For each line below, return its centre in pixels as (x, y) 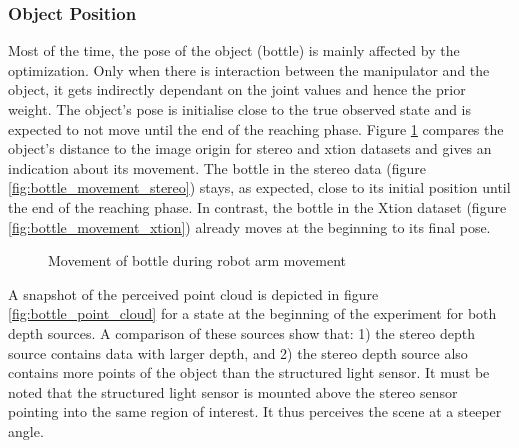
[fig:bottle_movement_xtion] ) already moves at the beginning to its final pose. (249, 226)
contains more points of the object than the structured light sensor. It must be (249, 372)
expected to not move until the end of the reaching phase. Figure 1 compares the (256, 128)
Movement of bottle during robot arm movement (197, 260)
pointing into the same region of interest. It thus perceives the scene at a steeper (255, 411)
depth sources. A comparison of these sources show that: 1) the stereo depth (241, 332)
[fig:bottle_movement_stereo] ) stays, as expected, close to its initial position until (259, 187)
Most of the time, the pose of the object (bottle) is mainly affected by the (234, 50)
